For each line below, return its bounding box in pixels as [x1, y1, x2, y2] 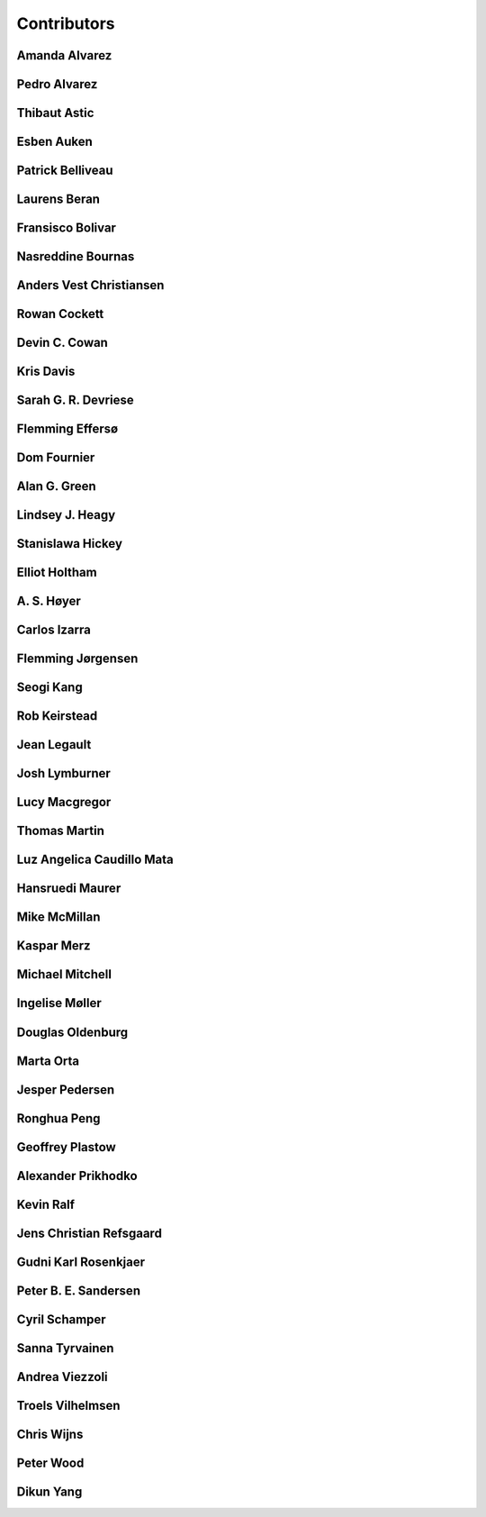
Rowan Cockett [16, 306, 104, 322]
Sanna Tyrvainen [16, 1340, 114, 1356]
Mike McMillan [16, 910, 101, 925]
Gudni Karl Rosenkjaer [16, 1254, 146, 1269]
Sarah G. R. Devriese [16, 393, 134, 408]
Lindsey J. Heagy [16, 507, 116, 522]
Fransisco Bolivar [16, 221, 117, 236]
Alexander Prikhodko [16, 1167, 139, 1184]
